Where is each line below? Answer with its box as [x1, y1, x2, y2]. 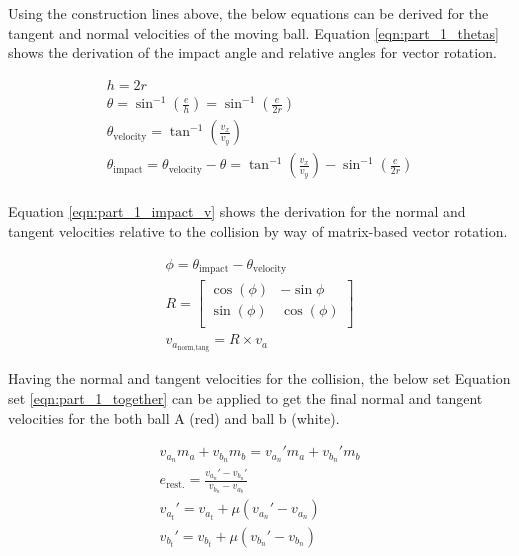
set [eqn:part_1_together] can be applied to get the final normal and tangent [8, 387, 483, 408]
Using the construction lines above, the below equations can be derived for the [8, 3, 489, 23]
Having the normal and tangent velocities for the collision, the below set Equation [8, 368, 511, 389]
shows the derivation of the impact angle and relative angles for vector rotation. [8, 42, 497, 63]
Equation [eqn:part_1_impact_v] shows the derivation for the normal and [8, 201, 466, 222]
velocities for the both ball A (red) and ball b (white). [8, 407, 340, 428]
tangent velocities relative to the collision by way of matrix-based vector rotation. [8, 221, 508, 242]
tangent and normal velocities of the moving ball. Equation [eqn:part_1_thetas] [8, 22, 499, 43]
